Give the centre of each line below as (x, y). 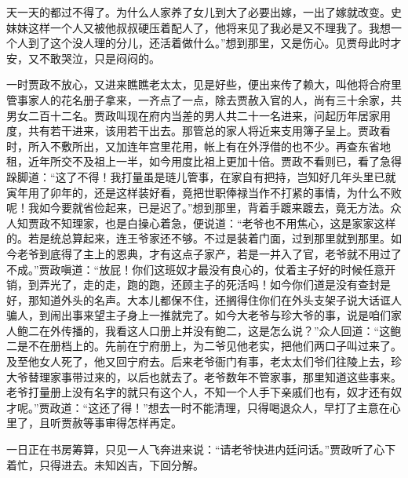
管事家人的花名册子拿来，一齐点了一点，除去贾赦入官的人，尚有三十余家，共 (204, 99)
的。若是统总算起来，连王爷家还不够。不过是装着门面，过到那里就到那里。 (199, 238)
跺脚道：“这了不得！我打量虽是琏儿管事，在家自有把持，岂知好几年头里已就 (201, 176)
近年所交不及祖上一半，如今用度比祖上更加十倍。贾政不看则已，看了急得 (215, 161)
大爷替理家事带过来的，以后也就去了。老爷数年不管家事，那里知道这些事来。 (204, 376)
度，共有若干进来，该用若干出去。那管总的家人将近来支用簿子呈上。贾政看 (199, 131)
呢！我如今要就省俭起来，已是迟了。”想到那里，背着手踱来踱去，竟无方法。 (199, 208)
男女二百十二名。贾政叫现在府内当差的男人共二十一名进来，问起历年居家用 (199, 115)
